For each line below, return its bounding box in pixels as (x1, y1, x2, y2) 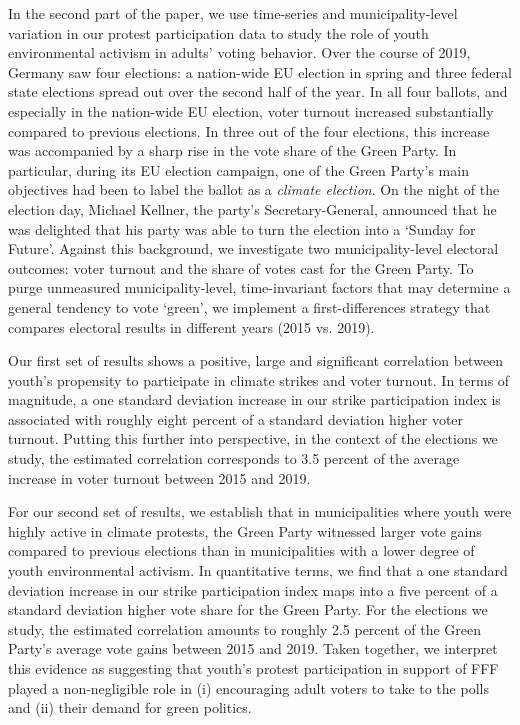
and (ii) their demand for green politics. (8, 697, 252, 718)
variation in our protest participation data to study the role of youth (8, 22, 429, 43)
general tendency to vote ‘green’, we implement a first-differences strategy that (8, 296, 491, 317)
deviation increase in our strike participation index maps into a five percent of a (8, 579, 498, 600)
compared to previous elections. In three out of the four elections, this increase (8, 120, 490, 141)
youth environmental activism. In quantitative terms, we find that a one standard (8, 560, 508, 581)
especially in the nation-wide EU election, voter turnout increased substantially (8, 100, 494, 121)
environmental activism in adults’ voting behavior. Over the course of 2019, (8, 42, 471, 63)
